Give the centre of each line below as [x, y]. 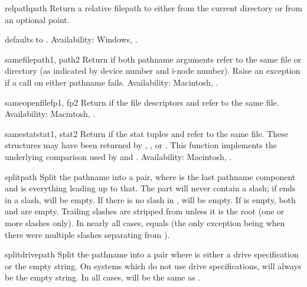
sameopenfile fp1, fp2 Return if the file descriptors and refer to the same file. [142, 102]
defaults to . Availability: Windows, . [71, 39]
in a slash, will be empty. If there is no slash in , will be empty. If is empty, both [150, 199]
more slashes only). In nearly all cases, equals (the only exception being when [145, 222]
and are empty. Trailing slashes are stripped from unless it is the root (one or [145, 211]
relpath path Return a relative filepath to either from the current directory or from [153, 8]
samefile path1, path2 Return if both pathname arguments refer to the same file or [153, 59]
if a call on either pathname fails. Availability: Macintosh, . [112, 82]
